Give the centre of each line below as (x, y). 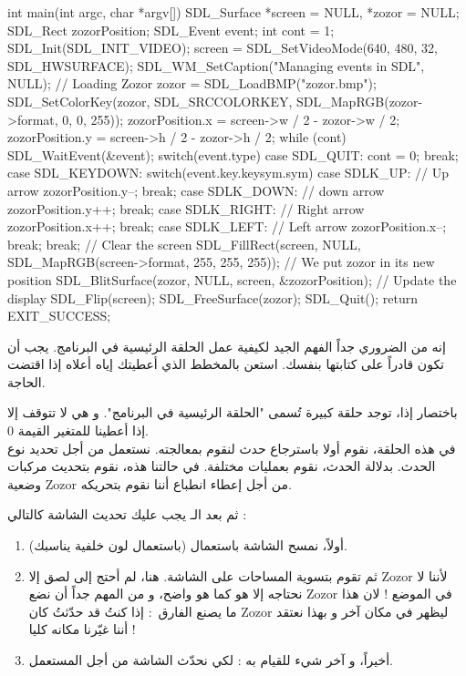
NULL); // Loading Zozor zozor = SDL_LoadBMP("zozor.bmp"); (192, 83)
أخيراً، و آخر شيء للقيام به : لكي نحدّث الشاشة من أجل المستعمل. (211, 660)
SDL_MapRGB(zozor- (360, 101)
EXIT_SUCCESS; (59, 316)
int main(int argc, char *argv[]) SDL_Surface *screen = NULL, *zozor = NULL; (233, 12)
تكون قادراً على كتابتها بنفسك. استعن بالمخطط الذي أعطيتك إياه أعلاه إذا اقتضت (226, 364)
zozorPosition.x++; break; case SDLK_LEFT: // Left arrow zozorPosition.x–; (227, 226)
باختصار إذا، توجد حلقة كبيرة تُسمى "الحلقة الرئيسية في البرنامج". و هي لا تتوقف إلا (233, 412)
